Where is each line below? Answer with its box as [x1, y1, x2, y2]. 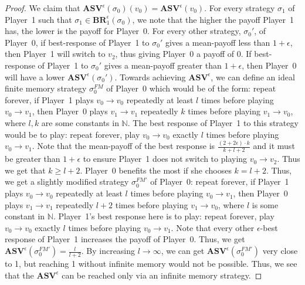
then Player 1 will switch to [5, 48, 106, 60]
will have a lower [5, 70, 65, 83]
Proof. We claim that [5, 2, 80, 13]
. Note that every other [171, 221, 255, 233]
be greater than [5, 152, 60, 165]
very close [262, 245, 298, 257]
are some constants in [41, 116, 119, 128]
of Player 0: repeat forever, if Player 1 [150, 175, 289, 188]
